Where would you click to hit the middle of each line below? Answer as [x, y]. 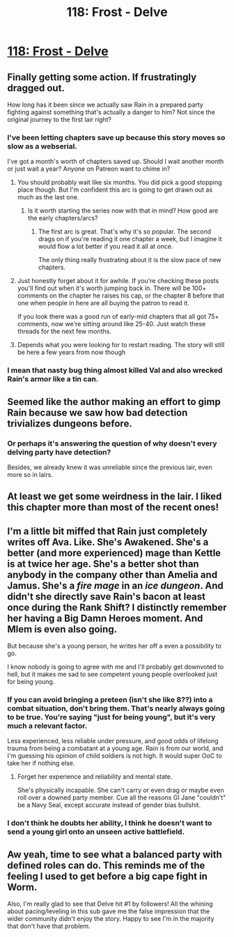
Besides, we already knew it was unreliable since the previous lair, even [110, 467]
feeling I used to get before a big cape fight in [107, 876]
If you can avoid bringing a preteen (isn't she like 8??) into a [110, 700]
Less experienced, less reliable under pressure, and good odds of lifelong [113, 741]
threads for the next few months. [64, 331]
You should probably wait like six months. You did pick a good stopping [119, 183]
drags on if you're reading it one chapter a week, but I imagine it [130, 239]
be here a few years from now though [71, 352]
